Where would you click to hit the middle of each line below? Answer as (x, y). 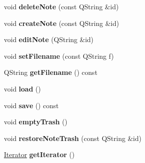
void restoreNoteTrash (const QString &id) (73, 138)
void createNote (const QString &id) (61, 23)
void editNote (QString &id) (49, 39)
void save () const (31, 105)
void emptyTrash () (36, 122)
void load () (23, 88)
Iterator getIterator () (39, 154)
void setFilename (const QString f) (59, 56)
